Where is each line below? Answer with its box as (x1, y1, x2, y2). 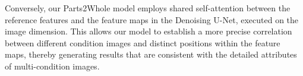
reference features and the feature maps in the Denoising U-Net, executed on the (5, 13, 299, 26)
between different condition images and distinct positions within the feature (5, 36, 280, 49)
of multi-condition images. (5, 59, 100, 72)
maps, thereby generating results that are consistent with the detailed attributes (5, 48, 297, 61)
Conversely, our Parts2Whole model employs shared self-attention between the (5, 2, 291, 14)
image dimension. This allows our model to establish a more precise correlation (5, 25, 292, 37)
